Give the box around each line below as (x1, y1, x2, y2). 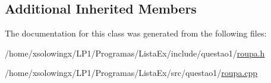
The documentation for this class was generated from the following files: (5, 27, 267, 39)
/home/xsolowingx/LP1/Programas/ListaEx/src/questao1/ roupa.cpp (5, 67, 258, 79)
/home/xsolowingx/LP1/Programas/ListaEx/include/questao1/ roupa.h (5, 47, 265, 59)
